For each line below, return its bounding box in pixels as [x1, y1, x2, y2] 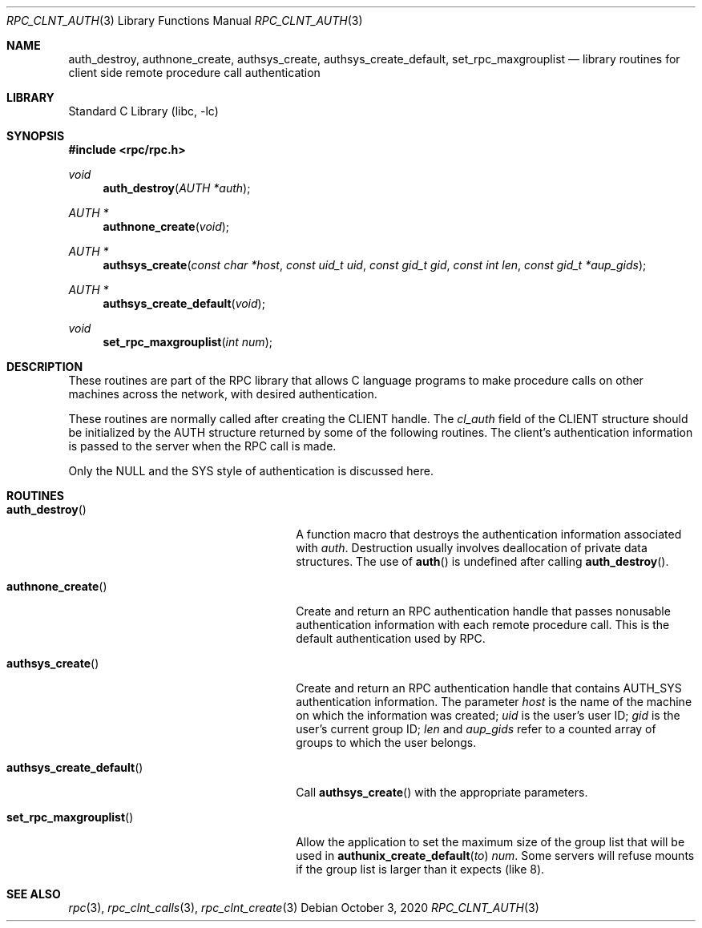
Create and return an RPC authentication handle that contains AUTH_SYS [296, 681, 682, 695]
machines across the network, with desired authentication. [68, 387, 377, 401]
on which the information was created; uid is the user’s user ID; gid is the [296, 708, 680, 722]
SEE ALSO [6, 887, 61, 901]
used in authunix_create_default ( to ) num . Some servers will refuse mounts [296, 849, 695, 862]
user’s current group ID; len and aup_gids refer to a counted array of [296, 722, 656, 736]
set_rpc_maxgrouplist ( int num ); [103, 335, 272, 349]
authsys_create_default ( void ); [103, 297, 265, 310]
